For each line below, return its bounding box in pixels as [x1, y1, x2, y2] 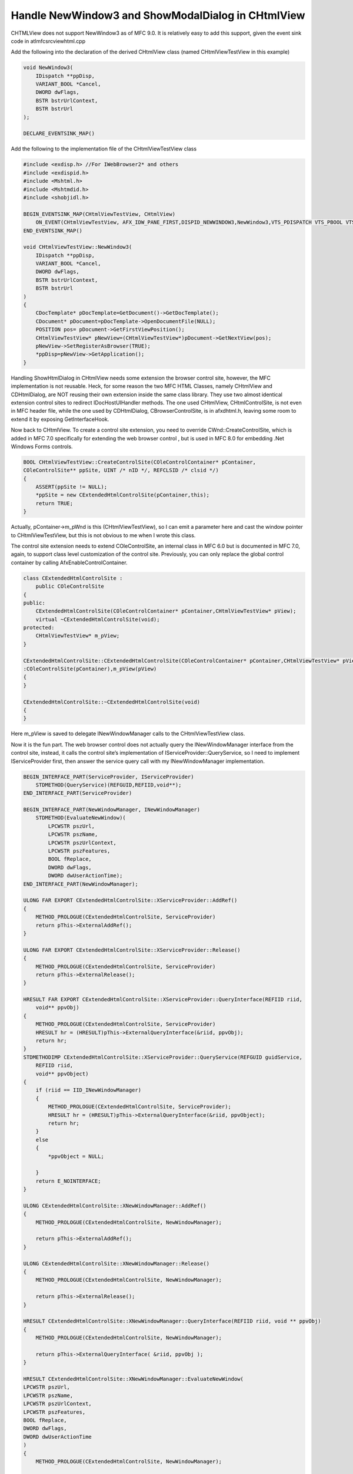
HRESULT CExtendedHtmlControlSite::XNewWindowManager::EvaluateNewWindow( [23, 1376, 244, 1383]
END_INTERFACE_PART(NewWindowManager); [23, 880, 138, 887]
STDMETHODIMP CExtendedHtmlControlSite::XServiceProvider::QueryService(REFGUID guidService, [23, 1054, 303, 1061]
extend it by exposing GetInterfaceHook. [11, 416, 109, 423]
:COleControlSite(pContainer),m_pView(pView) [23, 666, 157, 672]
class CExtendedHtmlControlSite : [23, 575, 123, 581]
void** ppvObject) [35, 1070, 89, 1077]
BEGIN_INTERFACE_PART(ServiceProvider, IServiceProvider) [23, 773, 194, 780]
